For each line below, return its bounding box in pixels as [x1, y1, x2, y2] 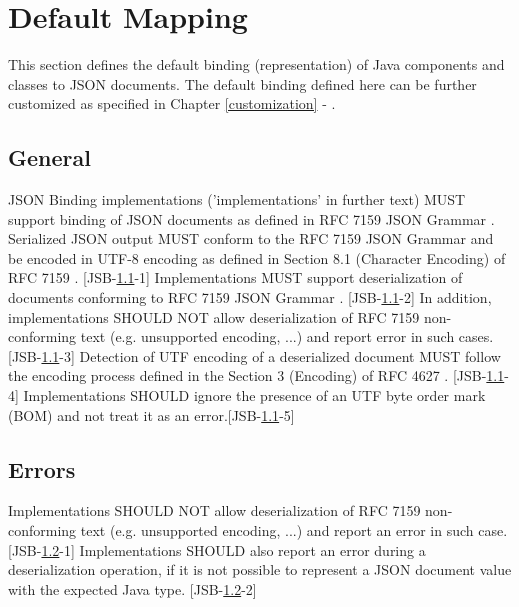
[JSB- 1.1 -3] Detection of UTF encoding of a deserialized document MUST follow [8, 345, 501, 366]
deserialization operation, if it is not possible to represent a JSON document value [8, 559, 512, 580]
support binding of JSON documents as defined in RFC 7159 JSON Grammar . [8, 208, 495, 229]
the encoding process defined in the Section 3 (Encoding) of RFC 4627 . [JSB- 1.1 [8, 365, 505, 386]
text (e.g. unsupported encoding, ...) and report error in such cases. [80, 326, 494, 347]
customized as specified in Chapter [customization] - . [8, 93, 336, 114]
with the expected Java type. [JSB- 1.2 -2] [8, 578, 257, 599]
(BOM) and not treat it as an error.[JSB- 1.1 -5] [8, 404, 295, 425]
